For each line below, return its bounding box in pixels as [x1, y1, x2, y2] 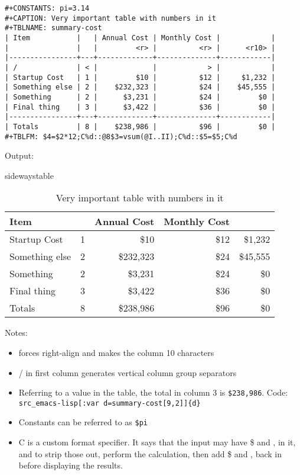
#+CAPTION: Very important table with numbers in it [5, 14, 216, 23]
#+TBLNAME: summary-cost [5, 24, 102, 33]
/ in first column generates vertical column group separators [18, 366, 237, 378]
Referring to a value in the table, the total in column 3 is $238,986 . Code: [18, 386, 288, 399]
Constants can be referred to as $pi [18, 416, 148, 428]
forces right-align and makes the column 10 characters [18, 346, 214, 358]
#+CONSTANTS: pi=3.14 [5, 4, 90, 12]
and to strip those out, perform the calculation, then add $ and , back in [18, 447, 282, 460]
